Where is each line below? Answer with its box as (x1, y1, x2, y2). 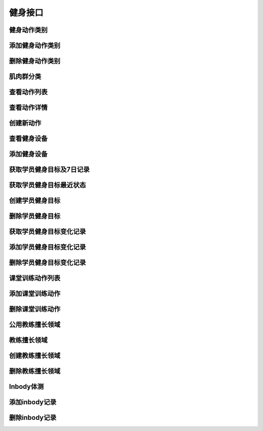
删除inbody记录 (9, 413, 56, 422)
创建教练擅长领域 (9, 352, 60, 360)
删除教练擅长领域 (9, 367, 60, 376)
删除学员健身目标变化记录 (9, 258, 86, 267)
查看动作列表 (9, 88, 48, 96)
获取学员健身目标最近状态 (9, 181, 86, 189)
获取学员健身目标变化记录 (9, 228, 86, 236)
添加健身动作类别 (9, 41, 60, 50)
